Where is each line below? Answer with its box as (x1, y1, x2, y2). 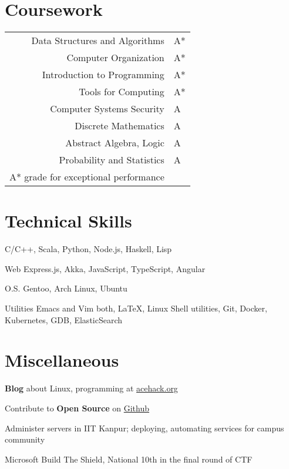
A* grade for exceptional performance (9, 170, 164, 184)
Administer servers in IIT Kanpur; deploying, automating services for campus (5, 421, 284, 434)
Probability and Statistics (59, 153, 164, 167)
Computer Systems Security (50, 102, 164, 116)
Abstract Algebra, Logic (65, 136, 164, 150)
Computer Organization (66, 51, 164, 65)
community (5, 433, 45, 445)
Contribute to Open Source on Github (5, 401, 150, 414)
